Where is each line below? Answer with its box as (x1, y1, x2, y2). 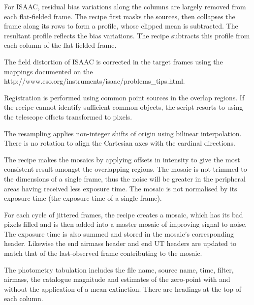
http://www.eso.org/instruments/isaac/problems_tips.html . (4, 76, 185, 86)
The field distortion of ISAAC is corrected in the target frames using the (4, 56, 223, 66)
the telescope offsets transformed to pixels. (4, 111, 132, 122)
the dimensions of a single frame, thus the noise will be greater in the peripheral (4, 173, 246, 183)
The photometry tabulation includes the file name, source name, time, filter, (4, 264, 234, 274)
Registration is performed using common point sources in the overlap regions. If (4, 92, 245, 102)
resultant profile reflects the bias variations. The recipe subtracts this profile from (4, 30, 250, 40)
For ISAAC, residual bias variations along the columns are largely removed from (4, 1, 246, 11)
